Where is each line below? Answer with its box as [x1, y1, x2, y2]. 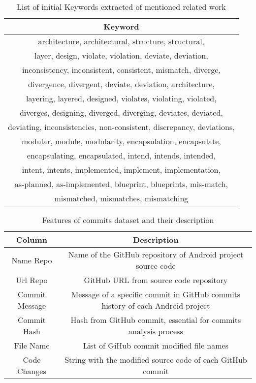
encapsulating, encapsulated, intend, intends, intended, [27, 150, 216, 161]
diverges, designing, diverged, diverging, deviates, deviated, [19, 107, 223, 118]
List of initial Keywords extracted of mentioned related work [17, 1, 226, 12]
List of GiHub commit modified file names [83, 340, 228, 351]
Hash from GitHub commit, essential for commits [70, 314, 241, 325]
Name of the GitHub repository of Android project [68, 249, 244, 260]
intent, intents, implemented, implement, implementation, [22, 164, 221, 175]
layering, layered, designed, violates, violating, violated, [26, 93, 217, 104]
